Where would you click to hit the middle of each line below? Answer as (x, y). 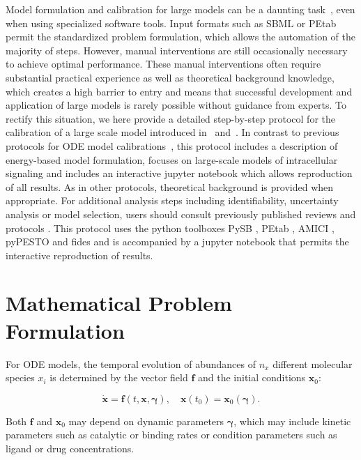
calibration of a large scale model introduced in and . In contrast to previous (172, 132)
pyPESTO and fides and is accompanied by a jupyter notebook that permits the (177, 242)
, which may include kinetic (292, 421)
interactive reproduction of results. (79, 255)
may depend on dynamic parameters (146, 421)
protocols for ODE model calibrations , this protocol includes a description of (172, 145)
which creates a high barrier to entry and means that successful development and (179, 91)
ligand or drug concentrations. (70, 448)
